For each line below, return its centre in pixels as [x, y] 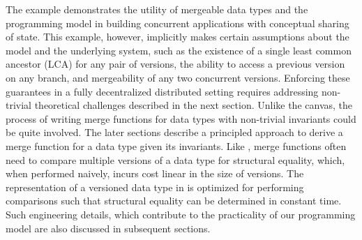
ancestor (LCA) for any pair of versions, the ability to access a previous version [175, 64]
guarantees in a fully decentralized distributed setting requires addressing [162, 91]
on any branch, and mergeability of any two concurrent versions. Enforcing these [178, 77]
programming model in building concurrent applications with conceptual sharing [178, 23]
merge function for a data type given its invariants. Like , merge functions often [176, 145]
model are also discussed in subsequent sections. [108, 228]
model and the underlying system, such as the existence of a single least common [179, 50]
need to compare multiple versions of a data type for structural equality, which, [175, 159]
